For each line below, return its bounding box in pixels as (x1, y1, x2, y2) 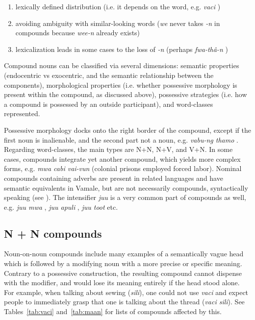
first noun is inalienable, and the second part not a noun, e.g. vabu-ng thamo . (4, 134, 238, 145)
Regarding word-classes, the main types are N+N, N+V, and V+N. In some (4, 144, 233, 154)
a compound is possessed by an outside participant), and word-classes (4, 98, 213, 109)
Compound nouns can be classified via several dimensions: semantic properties (4, 60, 239, 71)
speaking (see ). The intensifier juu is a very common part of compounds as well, (4, 192, 246, 202)
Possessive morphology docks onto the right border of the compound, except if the (4, 124, 251, 135)
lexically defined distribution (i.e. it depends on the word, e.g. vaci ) (15, 1, 221, 11)
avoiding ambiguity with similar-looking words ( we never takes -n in (15, 18, 220, 28)
